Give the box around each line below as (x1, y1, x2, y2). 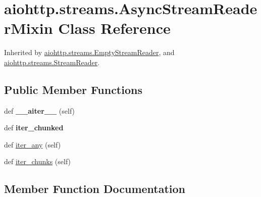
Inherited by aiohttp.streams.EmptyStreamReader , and (4, 47, 175, 58)
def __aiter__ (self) (4, 105, 75, 116)
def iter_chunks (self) (4, 156, 71, 167)
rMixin (4, 18, 53, 38)
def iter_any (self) (4, 139, 61, 150)
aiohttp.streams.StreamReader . (4, 57, 100, 67)
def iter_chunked (4, 122, 64, 133)
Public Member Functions (4, 81, 142, 97)
